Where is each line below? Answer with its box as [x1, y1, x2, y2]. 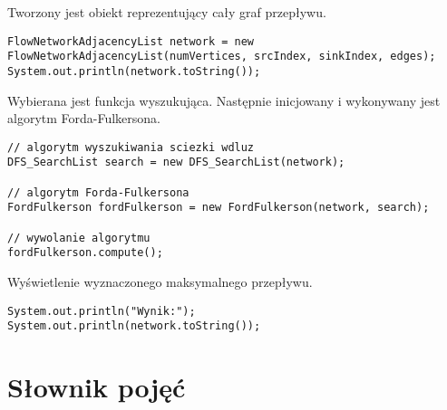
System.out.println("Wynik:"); [7, 304, 196, 318]
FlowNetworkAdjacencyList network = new [7, 34, 255, 48]
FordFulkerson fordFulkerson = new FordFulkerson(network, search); [7, 201, 430, 215]
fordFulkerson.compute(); [7, 246, 163, 260]
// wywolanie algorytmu [7, 231, 151, 244]
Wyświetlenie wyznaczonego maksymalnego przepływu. [7, 272, 313, 291]
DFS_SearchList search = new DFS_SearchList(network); [7, 156, 345, 169]
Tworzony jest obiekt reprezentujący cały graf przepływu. [7, 3, 326, 21]
